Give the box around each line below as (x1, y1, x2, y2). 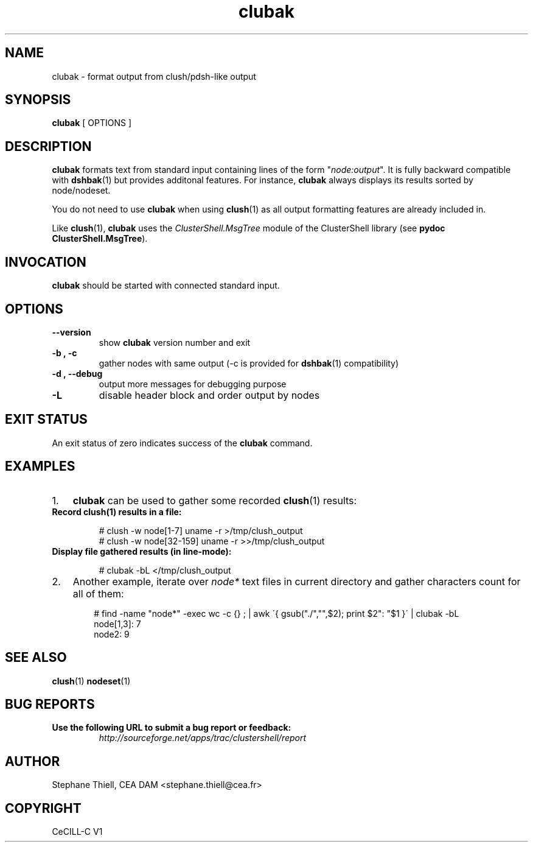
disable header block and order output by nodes (99, 388, 320, 401)
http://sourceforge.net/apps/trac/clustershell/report (99, 733, 307, 743)
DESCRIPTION (5, 138, 92, 154)
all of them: (72, 587, 124, 600)
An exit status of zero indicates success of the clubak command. (52, 437, 313, 448)
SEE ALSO (5, 650, 67, 666)
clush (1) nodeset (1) (52, 675, 131, 686)
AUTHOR (5, 753, 60, 769)
